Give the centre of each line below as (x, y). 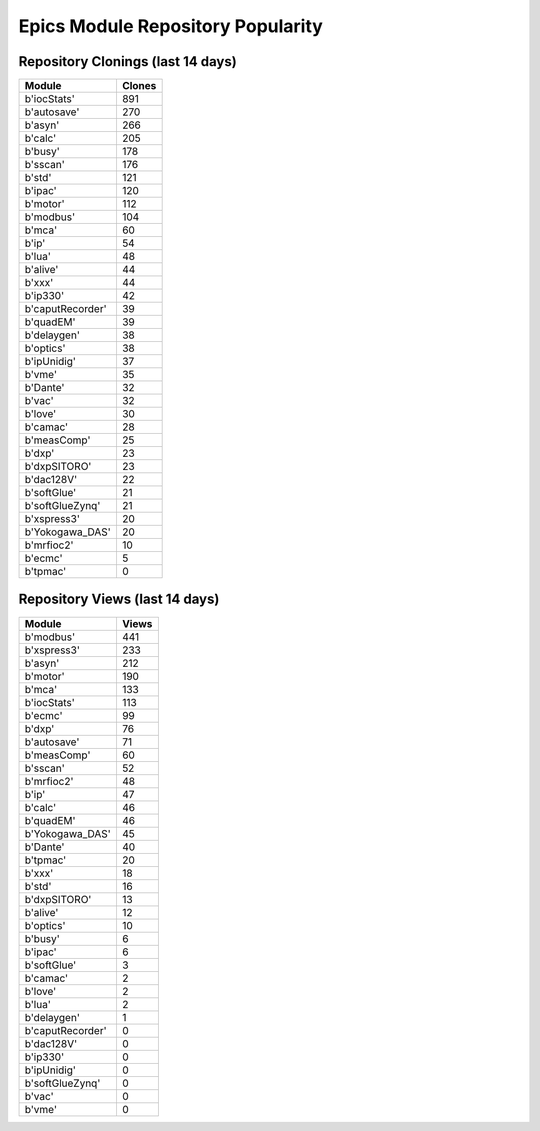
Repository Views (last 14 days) (119, 599)
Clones (139, 86)
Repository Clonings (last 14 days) (127, 61)
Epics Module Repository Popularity (171, 26)
